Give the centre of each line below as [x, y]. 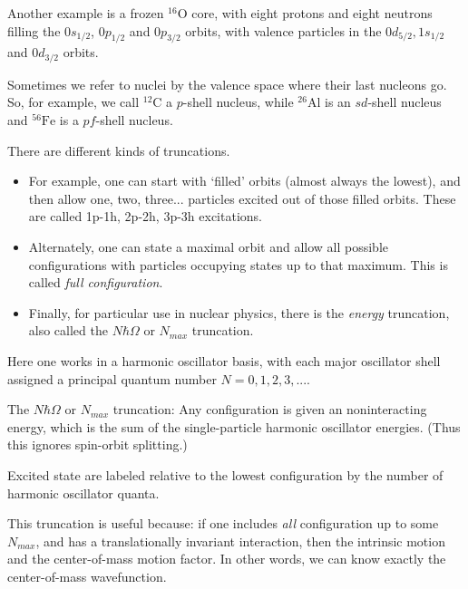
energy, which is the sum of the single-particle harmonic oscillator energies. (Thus [234, 426]
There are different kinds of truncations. [119, 150]
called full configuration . [96, 282]
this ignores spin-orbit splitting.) [97, 444]
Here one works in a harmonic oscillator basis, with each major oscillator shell [224, 360]
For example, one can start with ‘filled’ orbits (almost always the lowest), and [244, 181]
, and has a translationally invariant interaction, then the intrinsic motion [240, 541]
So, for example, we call [73, 102]
